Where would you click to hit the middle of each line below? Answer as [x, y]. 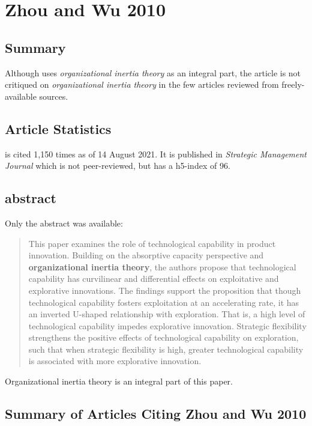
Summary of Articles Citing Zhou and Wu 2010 [156, 414]
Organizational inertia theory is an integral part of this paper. [119, 381]
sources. [54, 96]
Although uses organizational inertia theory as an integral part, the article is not [153, 72]
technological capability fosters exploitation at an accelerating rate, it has [164, 302]
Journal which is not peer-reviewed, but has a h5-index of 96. [118, 166]
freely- [293, 84]
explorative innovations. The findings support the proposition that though [165, 290]
